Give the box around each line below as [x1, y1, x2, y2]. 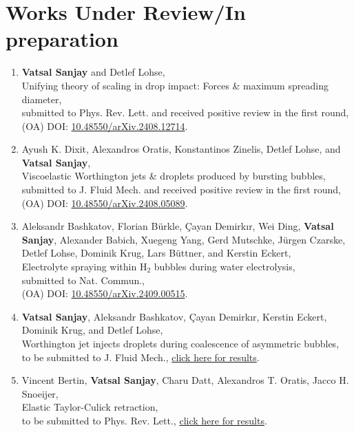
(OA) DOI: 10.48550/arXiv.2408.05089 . [21, 195, 188, 210]
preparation [6, 25, 118, 53]
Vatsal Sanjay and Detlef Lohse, [21, 65, 165, 79]
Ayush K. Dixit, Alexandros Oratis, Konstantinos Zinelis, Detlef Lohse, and [21, 142, 341, 156]
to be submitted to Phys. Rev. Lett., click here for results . [21, 413, 267, 427]
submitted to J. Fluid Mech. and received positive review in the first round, [21, 182, 341, 197]
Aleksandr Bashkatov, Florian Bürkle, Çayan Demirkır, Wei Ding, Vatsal [21, 219, 334, 233]
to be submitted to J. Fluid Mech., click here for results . [21, 349, 260, 364]
